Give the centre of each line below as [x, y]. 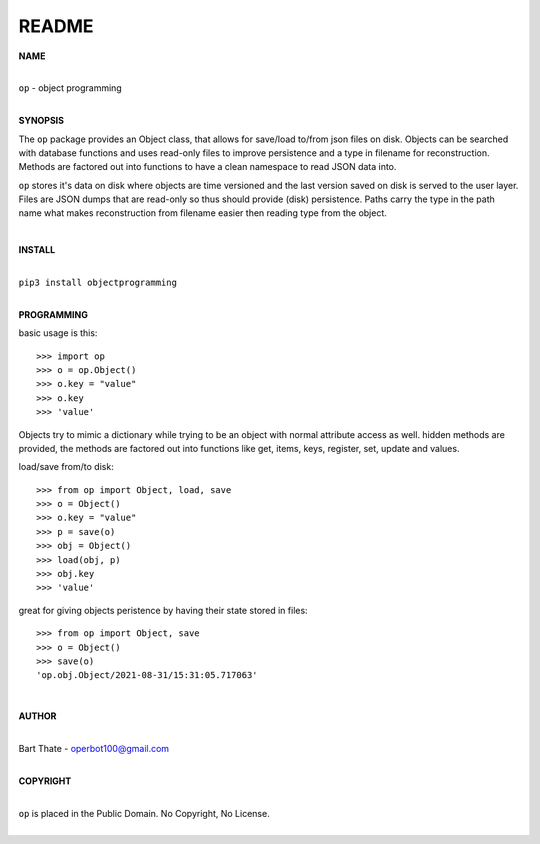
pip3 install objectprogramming [97, 283]
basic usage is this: [58, 333]
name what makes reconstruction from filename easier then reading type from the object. [202, 213]
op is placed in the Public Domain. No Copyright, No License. [144, 813]
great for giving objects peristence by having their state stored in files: [163, 610]
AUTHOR [37, 716]
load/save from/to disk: [66, 467]
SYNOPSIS [41, 121]
